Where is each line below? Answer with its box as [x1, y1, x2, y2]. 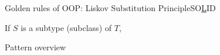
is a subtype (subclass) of [21, 21, 112, 33]
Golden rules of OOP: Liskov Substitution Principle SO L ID [5, 2, 216, 13]
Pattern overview [5, 41, 66, 53]
